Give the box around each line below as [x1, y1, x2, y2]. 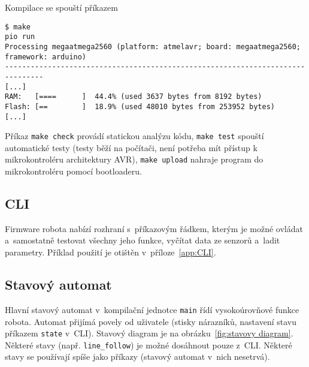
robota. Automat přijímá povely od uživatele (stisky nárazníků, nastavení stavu [5, 315, 296, 327]
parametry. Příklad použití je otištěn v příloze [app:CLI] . [5, 246, 216, 258]
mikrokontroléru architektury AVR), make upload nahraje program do [5, 153, 263, 166]
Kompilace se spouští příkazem [5, 1, 118, 13]
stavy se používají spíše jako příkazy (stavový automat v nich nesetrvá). [5, 350, 270, 363]
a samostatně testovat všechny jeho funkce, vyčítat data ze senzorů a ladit [5, 234, 280, 246]
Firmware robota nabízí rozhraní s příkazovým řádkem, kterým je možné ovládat [5, 222, 303, 234]
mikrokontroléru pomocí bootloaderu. [5, 165, 142, 178]
